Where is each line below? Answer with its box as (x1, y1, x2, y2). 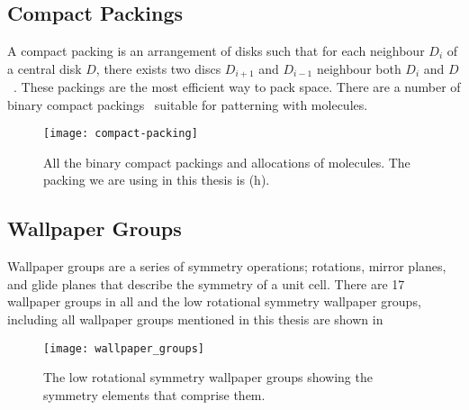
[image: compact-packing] (43, 127, 198, 141)
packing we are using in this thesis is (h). (43, 170, 270, 189)
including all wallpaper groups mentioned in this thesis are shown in (7, 310, 383, 329)
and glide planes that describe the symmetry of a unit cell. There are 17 (7, 274, 405, 293)
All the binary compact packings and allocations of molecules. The (43, 152, 410, 171)
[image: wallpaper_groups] (43, 342, 204, 355)
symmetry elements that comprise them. (43, 385, 266, 404)
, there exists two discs (95, 59, 221, 77)
